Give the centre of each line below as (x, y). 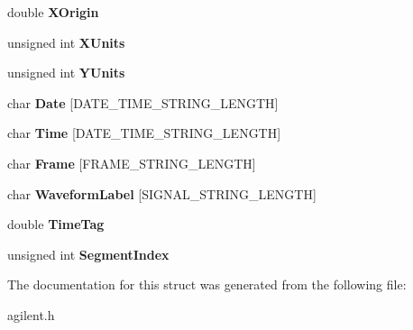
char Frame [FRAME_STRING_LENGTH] (132, 163)
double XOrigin (53, 12)
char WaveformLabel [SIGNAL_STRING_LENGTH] (162, 193)
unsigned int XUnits (66, 42)
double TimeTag (56, 224)
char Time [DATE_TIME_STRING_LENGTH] (144, 133)
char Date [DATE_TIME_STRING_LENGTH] (143, 102)
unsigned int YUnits (66, 73)
